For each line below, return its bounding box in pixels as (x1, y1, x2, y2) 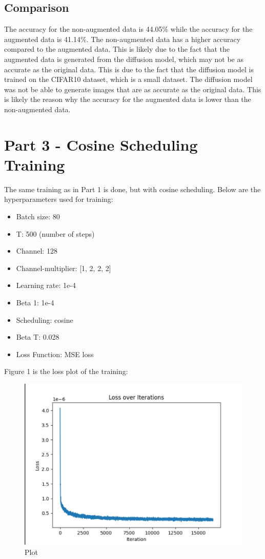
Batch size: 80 (16, 211, 60, 222)
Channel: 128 (16, 245, 57, 256)
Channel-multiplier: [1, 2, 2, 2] (16, 262, 111, 273)
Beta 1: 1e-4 (16, 297, 54, 308)
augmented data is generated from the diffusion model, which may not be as (4, 53, 243, 64)
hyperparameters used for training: (4, 194, 113, 204)
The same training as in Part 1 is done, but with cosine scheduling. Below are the (4, 183, 261, 194)
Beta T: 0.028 (16, 332, 59, 342)
